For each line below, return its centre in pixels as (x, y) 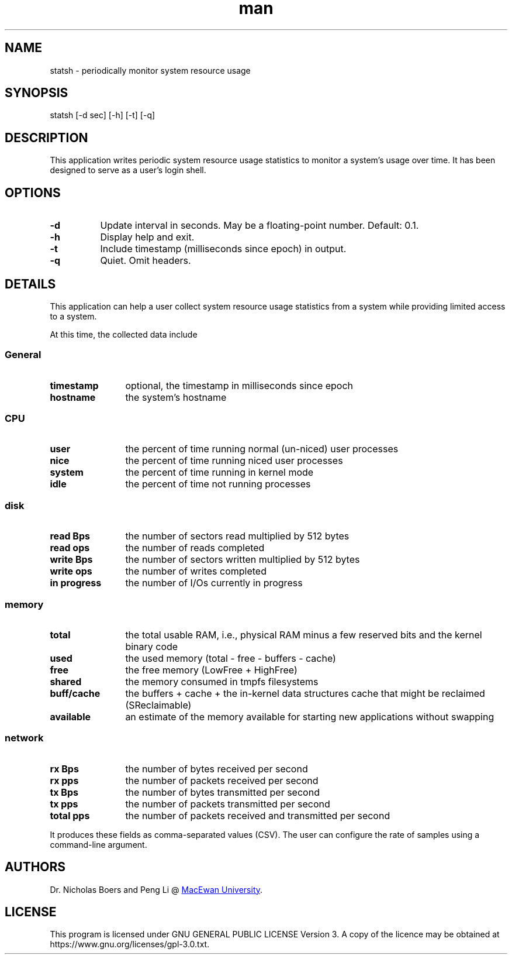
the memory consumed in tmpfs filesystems (222, 681)
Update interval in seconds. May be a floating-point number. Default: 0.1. (260, 226)
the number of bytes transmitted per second (222, 792)
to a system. (73, 316)
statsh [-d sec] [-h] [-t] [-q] (103, 115)
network (24, 738)
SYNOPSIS (37, 93)
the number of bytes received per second (217, 769)
